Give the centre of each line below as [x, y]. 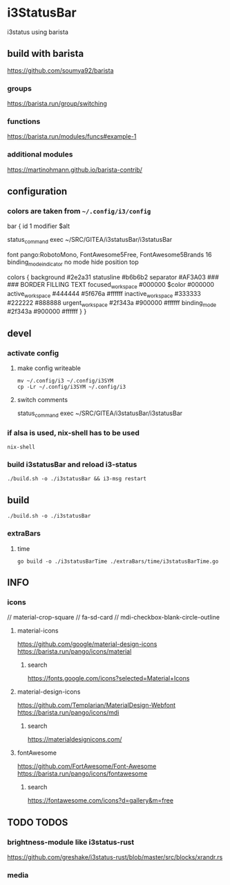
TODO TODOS [38, 822]
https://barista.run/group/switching [57, 104]
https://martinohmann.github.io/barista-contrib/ [75, 169]
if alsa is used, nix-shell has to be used [74, 432]
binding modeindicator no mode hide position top [73, 263]
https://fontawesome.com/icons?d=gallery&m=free [100, 800]
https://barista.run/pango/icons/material [74, 651]
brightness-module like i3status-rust [71, 842]
